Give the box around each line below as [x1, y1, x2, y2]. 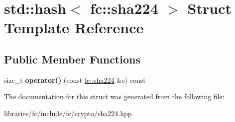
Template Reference [4, 17, 144, 38]
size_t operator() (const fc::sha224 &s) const [4, 74, 146, 85]
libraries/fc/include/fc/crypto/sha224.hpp [4, 108, 132, 118]
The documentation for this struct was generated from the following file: [4, 91, 225, 102]
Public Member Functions [4, 51, 140, 66]
